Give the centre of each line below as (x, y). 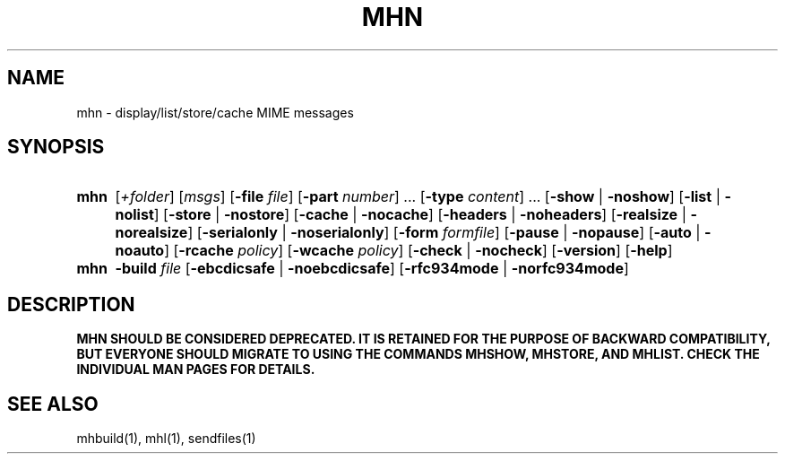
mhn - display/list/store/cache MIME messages (215, 112)
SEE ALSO (53, 404)
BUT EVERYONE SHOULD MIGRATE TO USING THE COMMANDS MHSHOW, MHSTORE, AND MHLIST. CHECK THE (418, 354)
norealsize (151, 233)
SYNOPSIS (56, 147)
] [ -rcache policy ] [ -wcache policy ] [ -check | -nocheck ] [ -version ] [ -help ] (418, 251)
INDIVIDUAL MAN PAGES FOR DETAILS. (196, 370)
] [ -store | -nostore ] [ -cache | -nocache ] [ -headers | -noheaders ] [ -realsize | (420, 215)
